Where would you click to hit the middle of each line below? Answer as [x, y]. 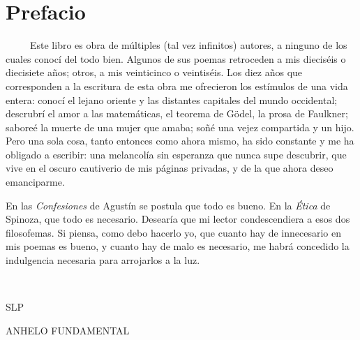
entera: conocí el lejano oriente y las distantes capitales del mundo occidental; [172, 99]
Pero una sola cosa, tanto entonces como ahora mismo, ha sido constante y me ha [180, 141]
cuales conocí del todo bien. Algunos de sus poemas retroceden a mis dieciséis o [176, 58]
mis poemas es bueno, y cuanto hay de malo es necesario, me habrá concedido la [178, 246]
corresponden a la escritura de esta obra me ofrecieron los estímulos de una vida [177, 86]
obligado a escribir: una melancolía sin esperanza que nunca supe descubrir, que [176, 154]
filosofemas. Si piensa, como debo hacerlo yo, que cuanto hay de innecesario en [174, 232]
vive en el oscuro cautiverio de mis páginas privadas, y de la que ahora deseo [170, 168]
